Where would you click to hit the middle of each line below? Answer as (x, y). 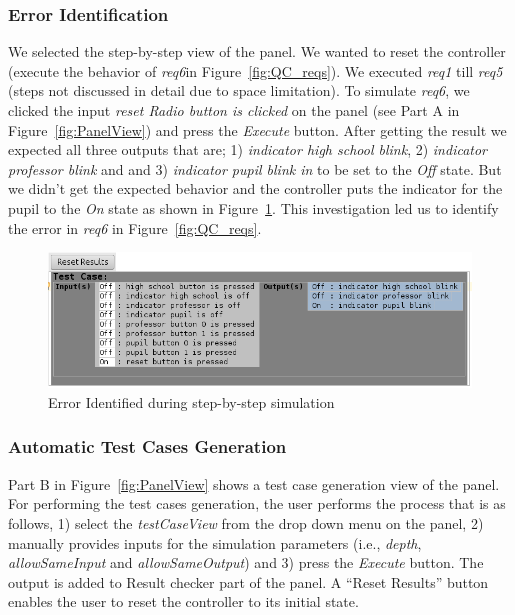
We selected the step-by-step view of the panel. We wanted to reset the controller (257, 51)
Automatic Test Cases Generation (147, 446)
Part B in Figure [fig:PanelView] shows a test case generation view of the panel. (254, 483)
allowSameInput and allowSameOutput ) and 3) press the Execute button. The (246, 562)
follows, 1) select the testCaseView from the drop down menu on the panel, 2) (246, 522)
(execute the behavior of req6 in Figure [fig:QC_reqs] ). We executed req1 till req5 (255, 70)
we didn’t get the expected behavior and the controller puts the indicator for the (255, 188)
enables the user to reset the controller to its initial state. (183, 601)
